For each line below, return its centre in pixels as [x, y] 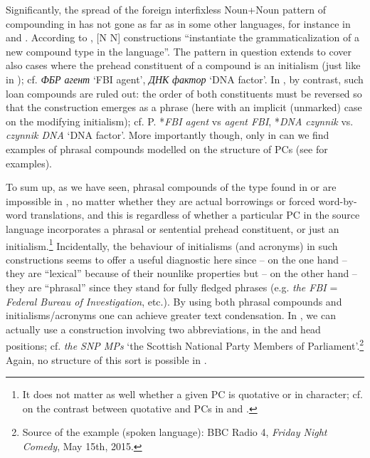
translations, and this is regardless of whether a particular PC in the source [195, 215]
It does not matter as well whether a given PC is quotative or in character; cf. [192, 394]
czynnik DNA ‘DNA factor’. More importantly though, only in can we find [168, 135]
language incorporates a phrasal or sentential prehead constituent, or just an [173, 228]
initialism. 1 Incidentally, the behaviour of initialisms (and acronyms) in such [172, 244]
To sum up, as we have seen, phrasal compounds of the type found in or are [171, 187]
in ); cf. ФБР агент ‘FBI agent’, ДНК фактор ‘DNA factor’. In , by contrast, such [185, 79]
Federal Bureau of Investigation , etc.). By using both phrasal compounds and [174, 301]
